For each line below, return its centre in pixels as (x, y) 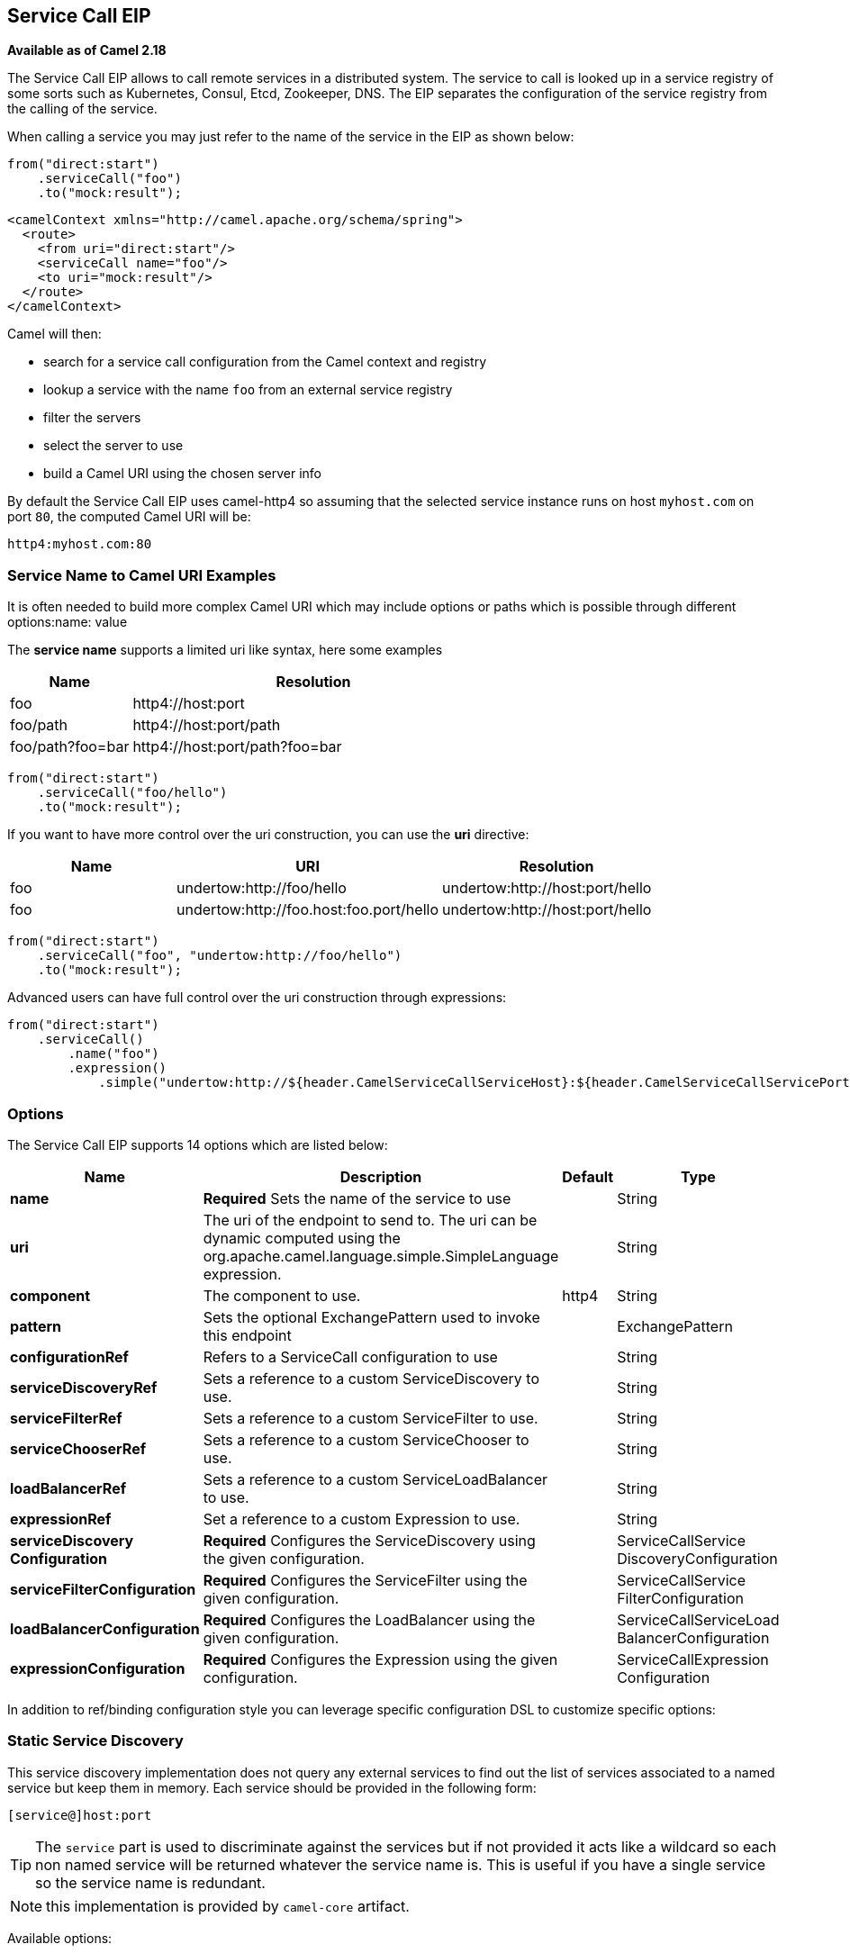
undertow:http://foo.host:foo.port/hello (307, 910)
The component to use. (282, 1295)
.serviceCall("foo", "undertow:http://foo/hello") (220, 956)
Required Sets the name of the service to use (357, 1198)
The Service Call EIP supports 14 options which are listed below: (198, 1144)
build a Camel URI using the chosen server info (182, 474)
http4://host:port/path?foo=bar (237, 747)
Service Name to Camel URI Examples (142, 575)
